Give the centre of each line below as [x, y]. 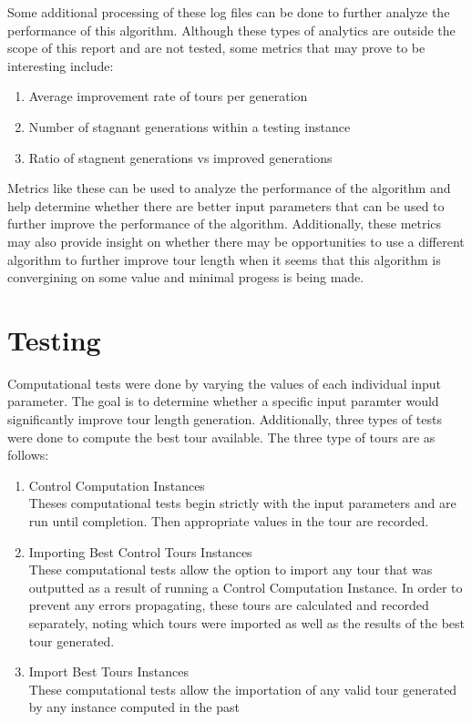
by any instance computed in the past [134, 707]
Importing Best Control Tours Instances [140, 551]
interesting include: [61, 65]
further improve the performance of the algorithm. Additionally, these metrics [225, 224]
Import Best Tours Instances [108, 671]
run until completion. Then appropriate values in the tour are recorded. [229, 521]
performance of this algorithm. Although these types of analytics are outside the [231, 30]
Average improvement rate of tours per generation [168, 96]
